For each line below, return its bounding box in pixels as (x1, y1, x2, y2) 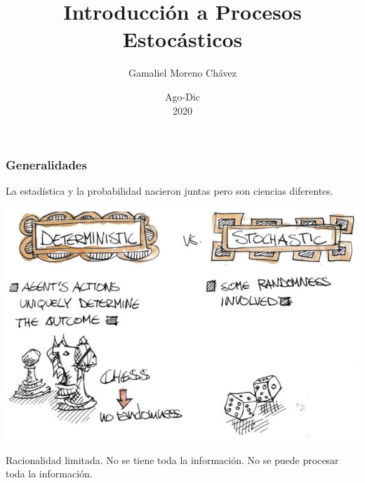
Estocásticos (122, 25, 243, 53)
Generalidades (6, 156, 87, 174)
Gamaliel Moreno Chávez (128, 65, 237, 80)
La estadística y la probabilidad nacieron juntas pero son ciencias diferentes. (6, 183, 333, 198)
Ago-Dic (165, 89, 200, 103)
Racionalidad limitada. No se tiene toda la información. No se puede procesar (6, 452, 339, 467)
